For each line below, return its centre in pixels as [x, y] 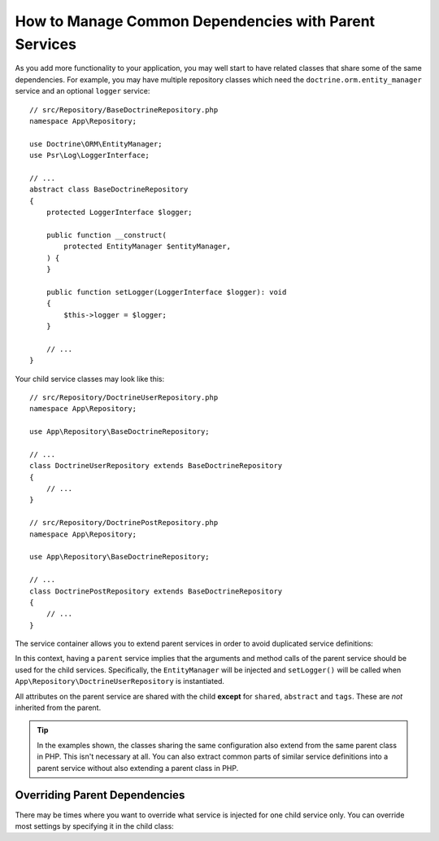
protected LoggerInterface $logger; [119, 212]
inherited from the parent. [58, 707]
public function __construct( [106, 235]
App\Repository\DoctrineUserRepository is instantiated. [120, 681]
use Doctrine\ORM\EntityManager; [96, 144]
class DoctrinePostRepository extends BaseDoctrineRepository [156, 591]
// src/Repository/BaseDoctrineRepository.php [124, 110]
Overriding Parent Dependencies [100, 795]
